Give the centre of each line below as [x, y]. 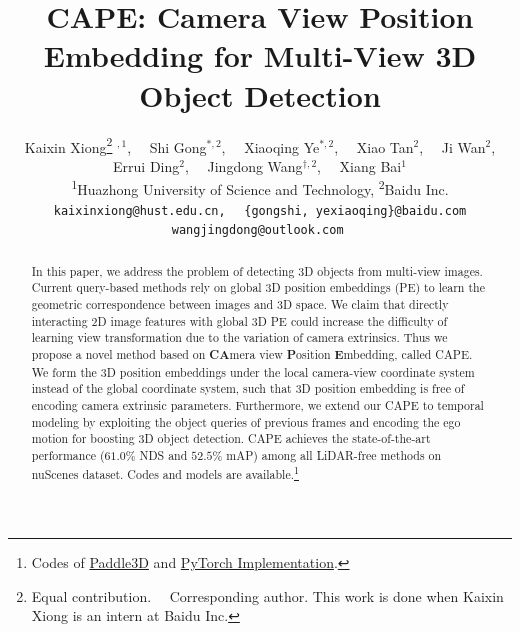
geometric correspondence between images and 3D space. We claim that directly [240, 304]
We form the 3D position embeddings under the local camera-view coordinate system [253, 371]
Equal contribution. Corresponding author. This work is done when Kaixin [267, 595]
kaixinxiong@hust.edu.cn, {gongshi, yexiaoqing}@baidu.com [260, 210]
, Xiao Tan [374, 146]
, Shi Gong [167, 146]
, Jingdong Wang [243, 165]
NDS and [163, 454]
